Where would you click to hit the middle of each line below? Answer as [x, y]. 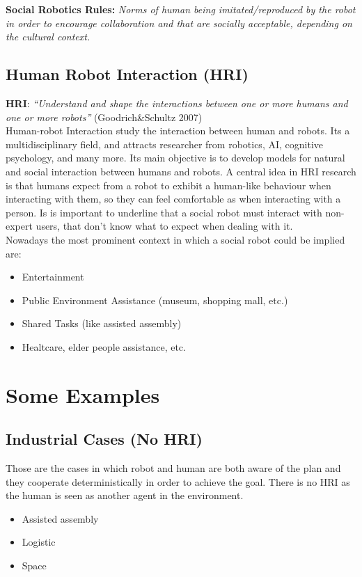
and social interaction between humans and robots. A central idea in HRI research [181, 171]
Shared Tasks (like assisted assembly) [102, 323]
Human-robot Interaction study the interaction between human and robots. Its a [178, 131]
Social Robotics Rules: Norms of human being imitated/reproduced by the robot [181, 9]
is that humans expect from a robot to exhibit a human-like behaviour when [168, 185]
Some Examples [83, 394]
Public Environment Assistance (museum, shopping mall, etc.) [155, 300]
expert [19, 226]
